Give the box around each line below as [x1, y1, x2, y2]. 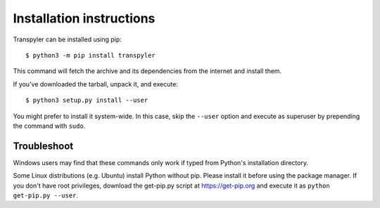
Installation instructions [13, 11, 156, 26]
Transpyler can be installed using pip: [13, 35, 122, 44]
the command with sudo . [13, 122, 86, 130]
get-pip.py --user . [13, 190, 79, 200]
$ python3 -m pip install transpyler [25, 51, 156, 59]
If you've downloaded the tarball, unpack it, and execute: [13, 79, 179, 88]
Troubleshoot [13, 140, 74, 152]
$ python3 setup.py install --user [25, 96, 148, 105]
